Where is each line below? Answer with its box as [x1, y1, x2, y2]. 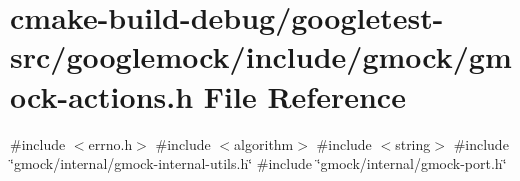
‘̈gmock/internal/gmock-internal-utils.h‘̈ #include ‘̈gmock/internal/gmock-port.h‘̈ [10, 153, 507, 174]
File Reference [203, 75, 406, 116]
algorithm [234, 133, 294, 154]
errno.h [88, 133, 133, 154]
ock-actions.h [10, 75, 194, 116]
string [395, 133, 431, 154]
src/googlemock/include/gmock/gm [10, 36, 512, 77]
